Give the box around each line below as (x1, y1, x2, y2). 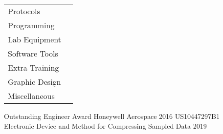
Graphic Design (8, 76, 61, 87)
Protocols (8, 5, 40, 17)
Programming (8, 19, 55, 31)
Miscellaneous (8, 90, 55, 101)
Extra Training (8, 62, 59, 73)
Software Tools (8, 48, 58, 59)
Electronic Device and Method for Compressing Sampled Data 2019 (4, 120, 207, 131)
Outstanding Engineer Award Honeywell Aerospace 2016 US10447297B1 (4, 111, 220, 121)
